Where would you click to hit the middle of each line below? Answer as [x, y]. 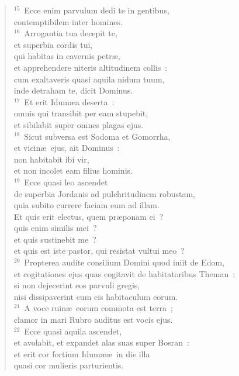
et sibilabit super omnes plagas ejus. [79, 124]
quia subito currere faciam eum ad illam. [86, 205]
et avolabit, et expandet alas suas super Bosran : [101, 342]
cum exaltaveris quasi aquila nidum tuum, [89, 79]
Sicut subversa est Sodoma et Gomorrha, [97, 136]
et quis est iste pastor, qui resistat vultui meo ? [99, 251]
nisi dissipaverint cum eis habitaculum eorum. [96, 296]
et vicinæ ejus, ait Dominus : [67, 148]
